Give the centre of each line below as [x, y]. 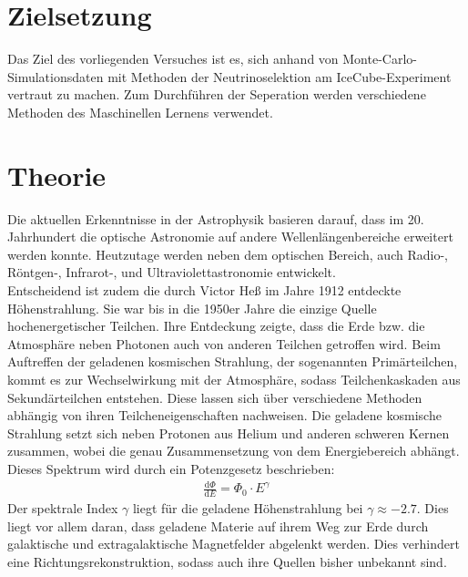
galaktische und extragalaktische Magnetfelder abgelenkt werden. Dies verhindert [234, 544]
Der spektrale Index [63, 507]
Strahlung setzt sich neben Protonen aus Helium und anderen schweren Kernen [229, 433]
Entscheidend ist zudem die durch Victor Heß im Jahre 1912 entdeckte [204, 290]
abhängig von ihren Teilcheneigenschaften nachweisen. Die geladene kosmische [224, 415]
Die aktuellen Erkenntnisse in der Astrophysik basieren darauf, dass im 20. [216, 218]
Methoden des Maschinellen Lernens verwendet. [140, 112]
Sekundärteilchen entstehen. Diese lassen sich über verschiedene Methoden [215, 397]
